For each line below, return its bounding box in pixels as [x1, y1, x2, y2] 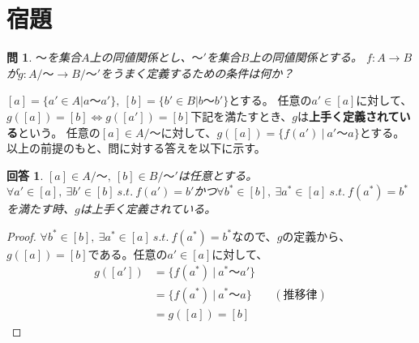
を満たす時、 [6, 200, 75, 217]
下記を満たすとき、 [190, 107, 293, 124]
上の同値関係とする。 [249, 49, 363, 66]
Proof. [6, 227, 36, 244]
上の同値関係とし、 [89, 49, 192, 66]
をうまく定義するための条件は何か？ [100, 64, 294, 81]
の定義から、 [282, 227, 351, 244]
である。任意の [88, 245, 168, 262]
